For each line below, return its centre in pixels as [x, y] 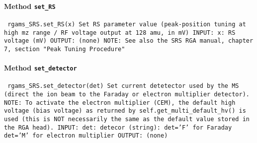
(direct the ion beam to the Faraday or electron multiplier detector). [127, 94]
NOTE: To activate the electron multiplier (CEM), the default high [120, 103]
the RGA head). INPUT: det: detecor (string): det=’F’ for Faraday [118, 127]
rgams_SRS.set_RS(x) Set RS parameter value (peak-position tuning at [127, 24]
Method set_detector [41, 68]
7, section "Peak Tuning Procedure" [65, 49]
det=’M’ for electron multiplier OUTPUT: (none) [86, 136]
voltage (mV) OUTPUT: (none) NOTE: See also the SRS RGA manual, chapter [129, 41]
